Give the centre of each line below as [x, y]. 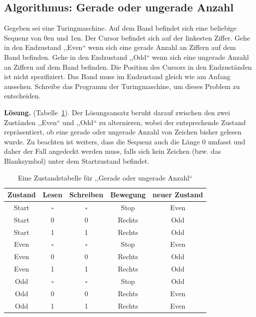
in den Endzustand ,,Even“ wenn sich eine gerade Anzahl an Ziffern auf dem [120, 47]
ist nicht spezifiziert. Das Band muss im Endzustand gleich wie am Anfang [117, 76]
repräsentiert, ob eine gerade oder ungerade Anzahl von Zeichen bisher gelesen [123, 132]
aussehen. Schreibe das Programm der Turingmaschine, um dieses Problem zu [122, 86]
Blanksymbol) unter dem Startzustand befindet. [77, 160]
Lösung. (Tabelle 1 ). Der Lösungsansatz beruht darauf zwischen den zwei [117, 112]
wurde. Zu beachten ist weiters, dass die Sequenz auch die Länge [102, 141]
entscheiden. [22, 96]
